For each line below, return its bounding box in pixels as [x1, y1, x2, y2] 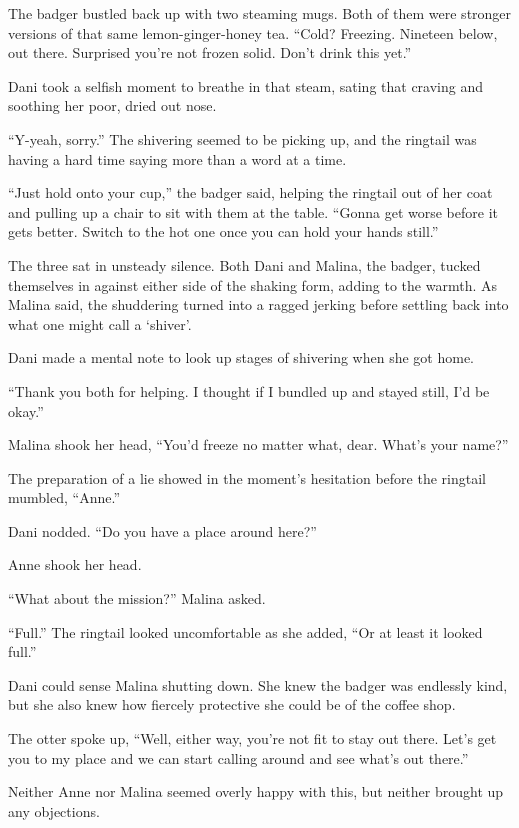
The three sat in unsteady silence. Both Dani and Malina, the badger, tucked [8, 254, 481, 275]
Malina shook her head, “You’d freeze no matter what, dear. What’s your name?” [8, 434, 509, 455]
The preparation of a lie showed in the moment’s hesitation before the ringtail [8, 467, 486, 488]
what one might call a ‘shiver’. [8, 313, 192, 334]
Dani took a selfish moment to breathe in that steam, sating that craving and [8, 75, 484, 96]
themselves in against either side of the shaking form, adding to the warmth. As [8, 274, 498, 295]
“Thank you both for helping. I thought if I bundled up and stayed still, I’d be [8, 380, 490, 401]
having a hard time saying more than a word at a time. [8, 148, 347, 169]
